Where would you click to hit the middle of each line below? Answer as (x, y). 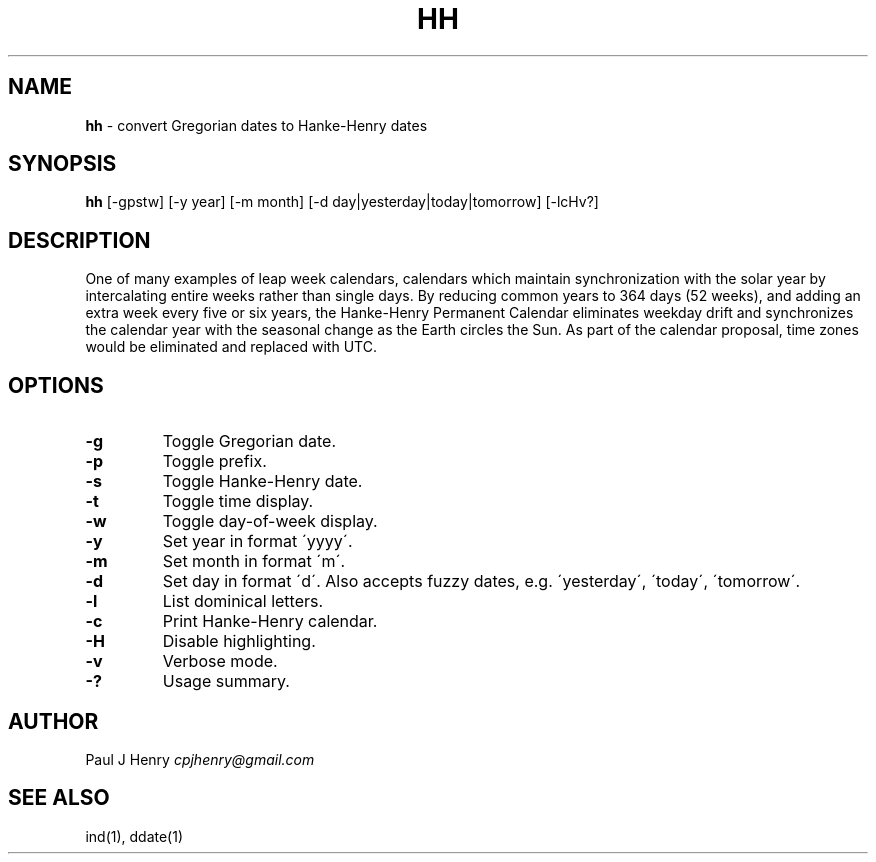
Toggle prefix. (214, 461)
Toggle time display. (238, 501)
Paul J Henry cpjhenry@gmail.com (200, 759)
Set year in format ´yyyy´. (257, 541)
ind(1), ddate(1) (134, 836)
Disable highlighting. (239, 641)
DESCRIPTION (79, 240)
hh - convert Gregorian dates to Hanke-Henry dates (256, 125)
